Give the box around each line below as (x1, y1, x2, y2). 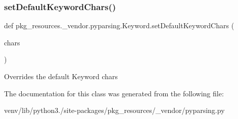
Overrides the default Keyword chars (4, 71, 118, 81)
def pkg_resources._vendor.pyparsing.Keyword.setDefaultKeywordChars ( (4, 20, 234, 31)
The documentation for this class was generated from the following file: (4, 88, 224, 98)
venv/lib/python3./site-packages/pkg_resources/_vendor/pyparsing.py (4, 105, 225, 115)
